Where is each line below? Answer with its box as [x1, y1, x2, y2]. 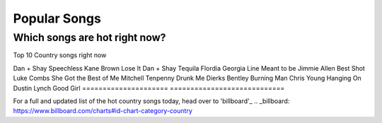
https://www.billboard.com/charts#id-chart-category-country [13, 107, 192, 115]
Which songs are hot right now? [13, 31, 166, 44]
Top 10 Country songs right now [13, 51, 107, 59]
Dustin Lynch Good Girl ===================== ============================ [13, 83, 285, 92]
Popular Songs [13, 11, 102, 26]
